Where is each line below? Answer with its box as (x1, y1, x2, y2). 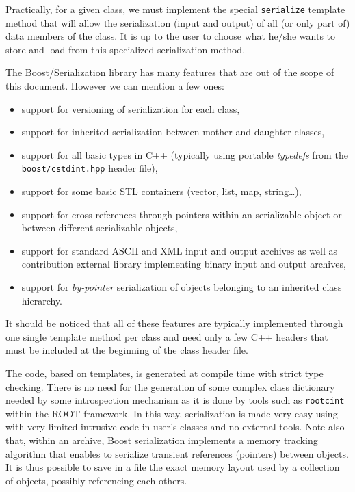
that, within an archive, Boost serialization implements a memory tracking (5, 433, 318, 448)
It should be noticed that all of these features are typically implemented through (5, 316, 343, 331)
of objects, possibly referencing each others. (5, 473, 187, 487)
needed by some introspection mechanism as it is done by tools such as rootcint (5, 393, 345, 407)
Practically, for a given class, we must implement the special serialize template (5, 2, 345, 16)
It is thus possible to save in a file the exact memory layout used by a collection (5, 460, 340, 474)
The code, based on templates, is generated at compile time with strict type (5, 366, 324, 380)
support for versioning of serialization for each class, (21, 101, 240, 116)
